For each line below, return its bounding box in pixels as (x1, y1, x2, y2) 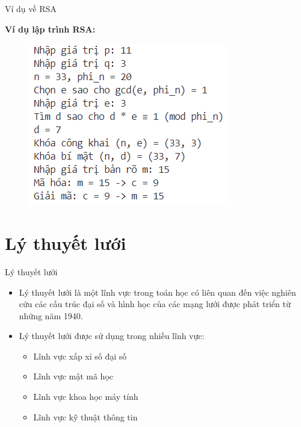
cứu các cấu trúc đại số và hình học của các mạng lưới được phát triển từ (19, 298, 291, 310)
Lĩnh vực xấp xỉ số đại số (33, 349, 127, 362)
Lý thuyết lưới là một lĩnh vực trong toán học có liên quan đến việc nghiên (19, 285, 296, 298)
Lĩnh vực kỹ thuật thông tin (33, 410, 138, 423)
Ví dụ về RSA (5, 2, 57, 14)
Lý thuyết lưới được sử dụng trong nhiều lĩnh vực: (19, 329, 205, 342)
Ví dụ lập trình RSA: (5, 22, 96, 35)
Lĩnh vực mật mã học (33, 370, 114, 382)
